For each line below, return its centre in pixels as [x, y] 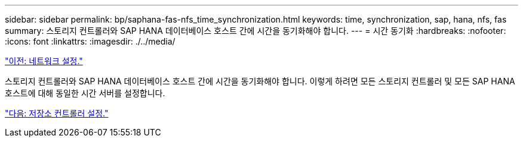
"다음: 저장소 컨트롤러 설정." [57, 113]
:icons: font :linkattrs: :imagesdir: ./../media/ [90, 41]
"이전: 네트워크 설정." [44, 61]
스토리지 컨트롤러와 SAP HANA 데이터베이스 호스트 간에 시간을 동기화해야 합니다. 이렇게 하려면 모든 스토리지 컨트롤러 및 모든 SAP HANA [260, 81]
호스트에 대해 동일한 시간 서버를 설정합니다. [85, 93]
